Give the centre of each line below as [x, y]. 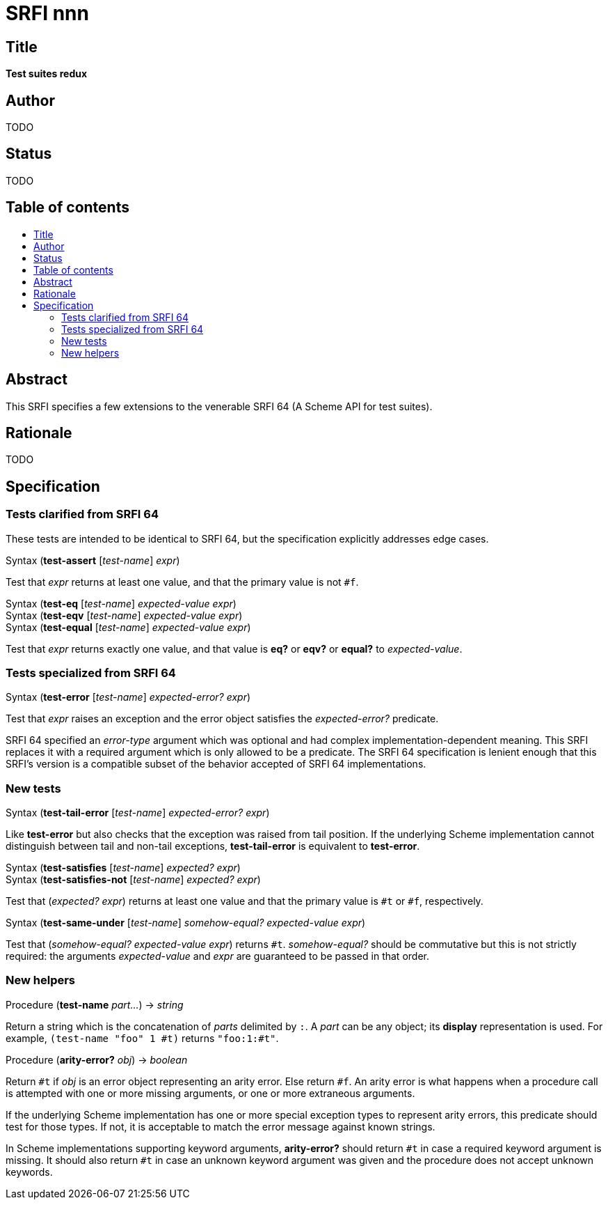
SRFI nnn [47, 13]
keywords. [29, 1172]
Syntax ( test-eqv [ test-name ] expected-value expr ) [124, 615]
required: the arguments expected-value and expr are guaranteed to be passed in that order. [217, 956]
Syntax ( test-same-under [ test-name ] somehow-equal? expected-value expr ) [186, 923]
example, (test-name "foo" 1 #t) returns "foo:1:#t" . [142, 1038]
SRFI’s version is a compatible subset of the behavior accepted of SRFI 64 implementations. [216, 764]
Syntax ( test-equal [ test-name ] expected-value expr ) [128, 627]
